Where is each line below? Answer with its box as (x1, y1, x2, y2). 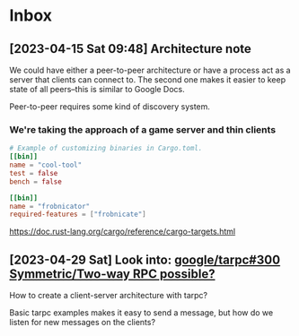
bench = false (9, 177, 63, 186)
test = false (9, 168, 58, 177)
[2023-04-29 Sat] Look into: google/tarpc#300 (9, 252, 281, 267)
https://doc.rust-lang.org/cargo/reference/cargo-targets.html (9, 226, 236, 237)
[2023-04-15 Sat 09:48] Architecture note (9, 41, 251, 56)
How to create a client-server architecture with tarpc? (9, 290, 208, 301)
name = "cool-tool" (9, 160, 83, 170)
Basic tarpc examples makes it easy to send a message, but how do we (9, 307, 274, 318)
